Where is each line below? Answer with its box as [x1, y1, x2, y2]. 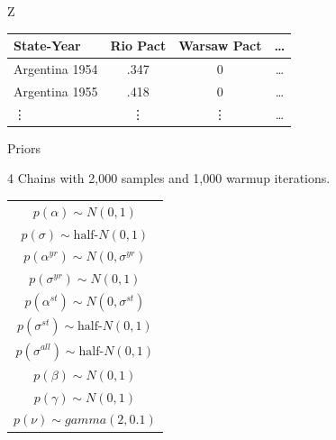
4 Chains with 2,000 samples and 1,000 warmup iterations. [7, 169, 331, 188]
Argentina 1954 [14, 59, 98, 78]
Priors [7, 138, 41, 157]
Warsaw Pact [178, 36, 262, 55]
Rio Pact [110, 36, 167, 55]
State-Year [14, 36, 81, 55]
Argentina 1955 [14, 81, 98, 100]
